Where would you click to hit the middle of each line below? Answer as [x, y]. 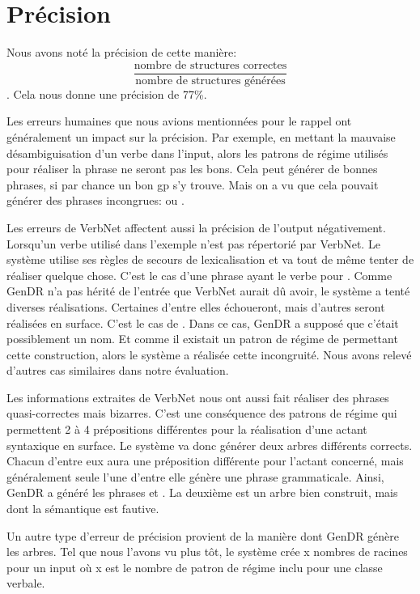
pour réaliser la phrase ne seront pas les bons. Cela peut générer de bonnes [192, 169]
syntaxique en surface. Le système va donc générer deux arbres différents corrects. [210, 445]
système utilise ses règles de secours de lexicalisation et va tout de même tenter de [210, 259]
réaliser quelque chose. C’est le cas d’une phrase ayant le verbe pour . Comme [199, 275]
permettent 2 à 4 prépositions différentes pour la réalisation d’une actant [187, 429]
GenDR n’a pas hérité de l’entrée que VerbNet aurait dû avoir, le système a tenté [208, 291]
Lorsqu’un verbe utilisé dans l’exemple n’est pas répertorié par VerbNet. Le [193, 243]
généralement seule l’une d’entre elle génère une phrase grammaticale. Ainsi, [195, 476]
